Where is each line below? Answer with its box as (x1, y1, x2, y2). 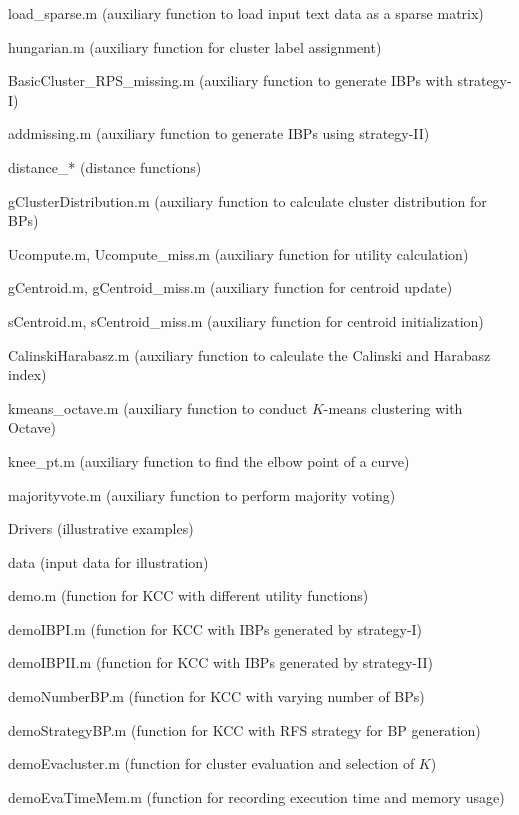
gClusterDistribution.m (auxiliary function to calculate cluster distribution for (8, 190, 487, 211)
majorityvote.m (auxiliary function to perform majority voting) (8, 484, 396, 505)
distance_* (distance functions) (8, 156, 202, 177)
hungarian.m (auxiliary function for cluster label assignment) (8, 36, 382, 57)
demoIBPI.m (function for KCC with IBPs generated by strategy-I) (8, 618, 423, 639)
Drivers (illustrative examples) (8, 518, 194, 539)
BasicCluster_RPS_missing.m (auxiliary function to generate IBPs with (8, 70, 453, 91)
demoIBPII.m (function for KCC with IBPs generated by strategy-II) (8, 652, 433, 673)
